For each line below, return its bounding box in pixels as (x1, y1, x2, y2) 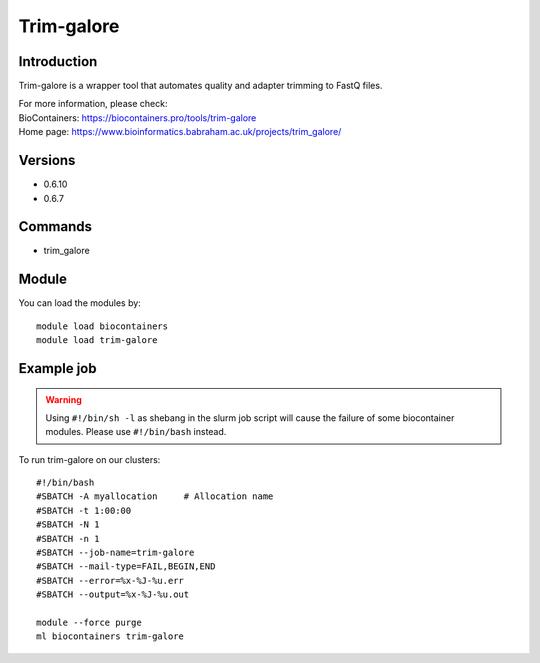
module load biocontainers (36, 320, 169, 332)
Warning (45, 393, 82, 405)
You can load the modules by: (18, 297, 142, 309)
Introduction (18, 53, 98, 70)
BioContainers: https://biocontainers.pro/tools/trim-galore (18, 111, 257, 124)
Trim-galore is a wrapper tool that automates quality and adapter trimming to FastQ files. (18, 80, 383, 92)
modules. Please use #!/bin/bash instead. (45, 426, 227, 438)
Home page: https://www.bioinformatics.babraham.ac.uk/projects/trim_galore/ (18, 126, 342, 138)
